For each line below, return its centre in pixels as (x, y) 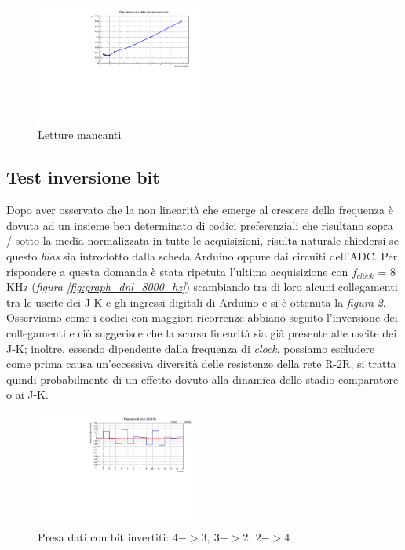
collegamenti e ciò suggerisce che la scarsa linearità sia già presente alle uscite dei (202, 332)
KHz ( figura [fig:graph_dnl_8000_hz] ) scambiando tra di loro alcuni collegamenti (202, 287)
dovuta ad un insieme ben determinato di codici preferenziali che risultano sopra (200, 225)
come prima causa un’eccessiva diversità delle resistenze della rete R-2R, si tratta (201, 364)
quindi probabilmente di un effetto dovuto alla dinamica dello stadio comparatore (202, 379)
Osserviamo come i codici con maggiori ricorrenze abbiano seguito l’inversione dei (202, 317)
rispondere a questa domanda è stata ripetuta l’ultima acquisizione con (177, 271)
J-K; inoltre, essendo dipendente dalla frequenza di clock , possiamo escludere (191, 348)
